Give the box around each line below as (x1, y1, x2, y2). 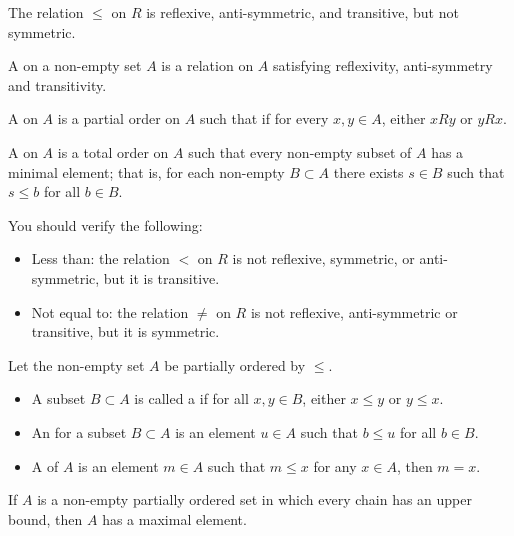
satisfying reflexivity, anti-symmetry (273, 55, 493, 76)
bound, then (8, 508, 83, 529)
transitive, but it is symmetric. (31, 321, 220, 342)
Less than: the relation (31, 248, 170, 269)
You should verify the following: (8, 214, 203, 235)
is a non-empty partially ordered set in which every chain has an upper (37, 489, 472, 510)
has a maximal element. (102, 508, 247, 529)
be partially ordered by (164, 354, 306, 375)
